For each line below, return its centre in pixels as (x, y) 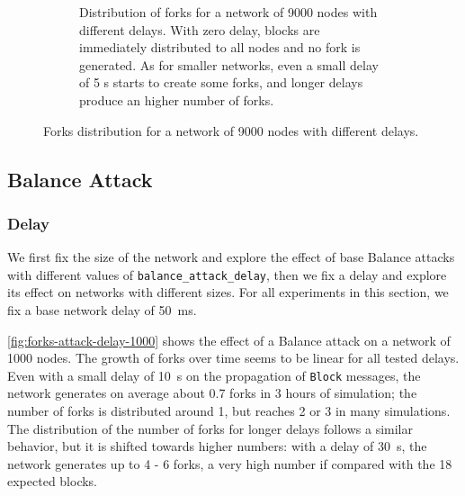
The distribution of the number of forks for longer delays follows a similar (210, 428)
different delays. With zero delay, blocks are (200, 29)
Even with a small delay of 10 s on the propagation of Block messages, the (214, 375)
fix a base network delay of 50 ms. (102, 310)
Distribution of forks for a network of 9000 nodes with (228, 12)
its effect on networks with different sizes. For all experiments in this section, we (228, 292)
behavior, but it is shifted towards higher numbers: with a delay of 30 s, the (217, 446)
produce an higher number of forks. (177, 99)
